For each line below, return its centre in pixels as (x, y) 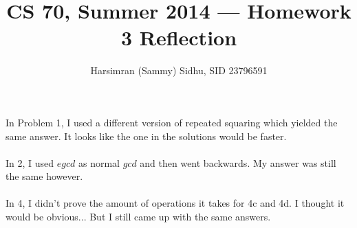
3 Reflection (179, 37)
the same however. (44, 176)
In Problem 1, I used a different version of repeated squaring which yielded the (172, 122)
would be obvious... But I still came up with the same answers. (138, 217)
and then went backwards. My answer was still (238, 162)
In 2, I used (30, 162)
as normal (99, 162)
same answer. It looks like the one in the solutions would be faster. (146, 136)
